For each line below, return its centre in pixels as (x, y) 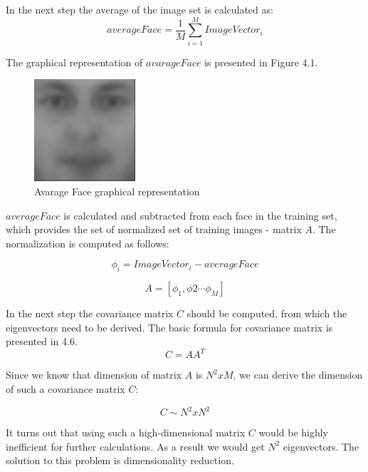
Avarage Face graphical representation (117, 191)
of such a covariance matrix (65, 388)
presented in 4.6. (42, 341)
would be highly (294, 432)
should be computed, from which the (267, 313)
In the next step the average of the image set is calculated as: (140, 9)
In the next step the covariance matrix (90, 313)
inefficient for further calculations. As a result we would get (135, 446)
